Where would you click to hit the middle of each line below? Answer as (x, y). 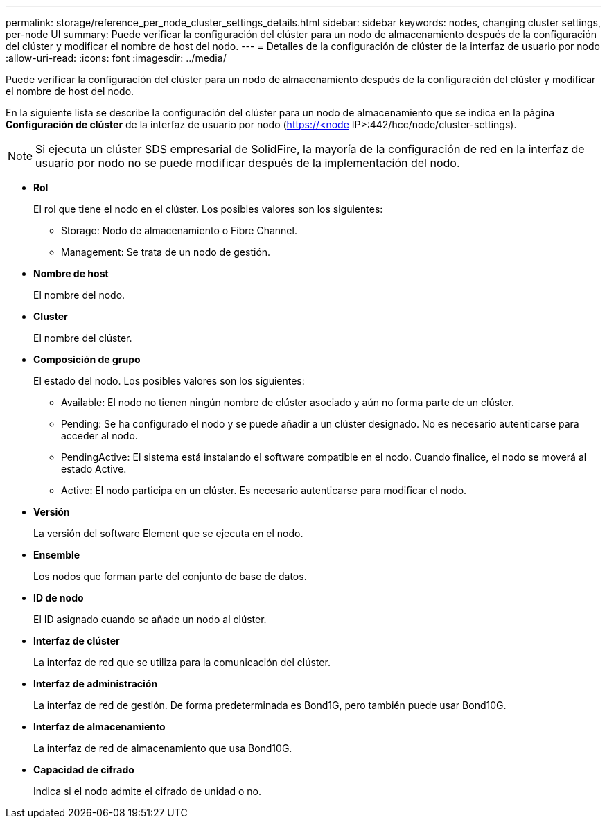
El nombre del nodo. (79, 295)
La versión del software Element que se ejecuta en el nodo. (168, 533)
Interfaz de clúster (77, 641)
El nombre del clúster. (83, 338)
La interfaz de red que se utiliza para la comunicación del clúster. (182, 662)
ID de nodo (59, 598)
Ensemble (57, 555)
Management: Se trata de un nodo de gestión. (166, 252)
